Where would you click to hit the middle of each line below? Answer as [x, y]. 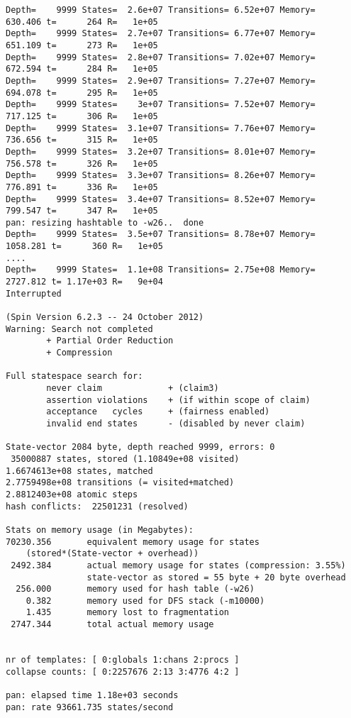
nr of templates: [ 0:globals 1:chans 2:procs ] [123, 660]
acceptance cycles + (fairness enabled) [158, 412]
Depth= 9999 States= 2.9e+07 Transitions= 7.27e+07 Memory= [161, 81]
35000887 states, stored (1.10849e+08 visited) [125, 459]
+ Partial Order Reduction [110, 341]
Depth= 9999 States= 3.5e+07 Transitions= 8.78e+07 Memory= [161, 234]
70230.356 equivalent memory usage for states [133, 542]
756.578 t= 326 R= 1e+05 [82, 164]
